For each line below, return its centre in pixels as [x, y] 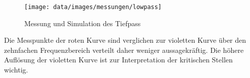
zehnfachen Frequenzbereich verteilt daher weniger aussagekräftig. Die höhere [124, 50]
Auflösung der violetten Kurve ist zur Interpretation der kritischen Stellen [118, 60]
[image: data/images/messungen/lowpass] [93, 7]
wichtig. [16, 70]
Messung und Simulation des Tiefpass [83, 23]
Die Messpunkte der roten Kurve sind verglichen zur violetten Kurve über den [125, 40]
